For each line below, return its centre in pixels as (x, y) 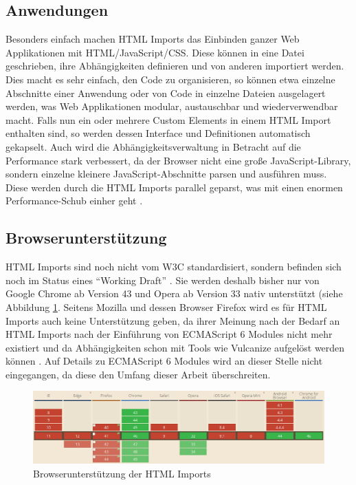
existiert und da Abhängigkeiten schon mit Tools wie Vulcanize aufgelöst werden (175, 347)
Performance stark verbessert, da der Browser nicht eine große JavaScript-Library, (178, 160)
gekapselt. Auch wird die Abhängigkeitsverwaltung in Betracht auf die (153, 146)
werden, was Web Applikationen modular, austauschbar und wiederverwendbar (172, 106)
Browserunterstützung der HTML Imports (122, 473)
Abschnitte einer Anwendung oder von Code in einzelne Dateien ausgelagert (166, 93)
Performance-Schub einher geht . (74, 201)
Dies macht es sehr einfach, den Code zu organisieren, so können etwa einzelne (170, 79)
